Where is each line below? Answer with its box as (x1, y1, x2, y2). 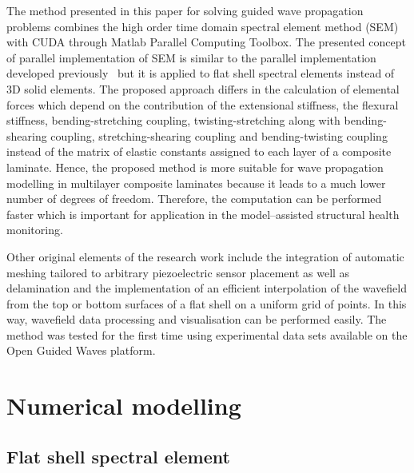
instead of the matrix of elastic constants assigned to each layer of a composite (6, 143, 392, 160)
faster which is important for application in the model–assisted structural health (6, 205, 400, 222)
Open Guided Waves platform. (6, 342, 156, 359)
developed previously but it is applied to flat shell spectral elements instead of (6, 65, 395, 81)
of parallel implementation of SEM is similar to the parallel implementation (6, 49, 376, 66)
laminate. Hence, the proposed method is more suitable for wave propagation (6, 158, 384, 175)
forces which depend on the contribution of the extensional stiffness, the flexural (6, 96, 399, 113)
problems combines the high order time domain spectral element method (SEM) (6, 18, 399, 34)
